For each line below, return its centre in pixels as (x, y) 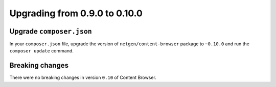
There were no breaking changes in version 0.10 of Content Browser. (83, 78)
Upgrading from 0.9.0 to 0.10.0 (76, 13)
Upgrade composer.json (51, 31)
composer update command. (42, 51)
